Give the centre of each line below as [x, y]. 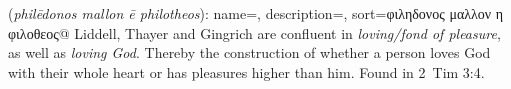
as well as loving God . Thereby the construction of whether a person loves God [249, 52]
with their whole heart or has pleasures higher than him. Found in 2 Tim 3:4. [246, 71]
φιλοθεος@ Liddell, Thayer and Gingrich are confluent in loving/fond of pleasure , [254, 32]
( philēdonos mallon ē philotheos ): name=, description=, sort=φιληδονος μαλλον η [256, 13]
